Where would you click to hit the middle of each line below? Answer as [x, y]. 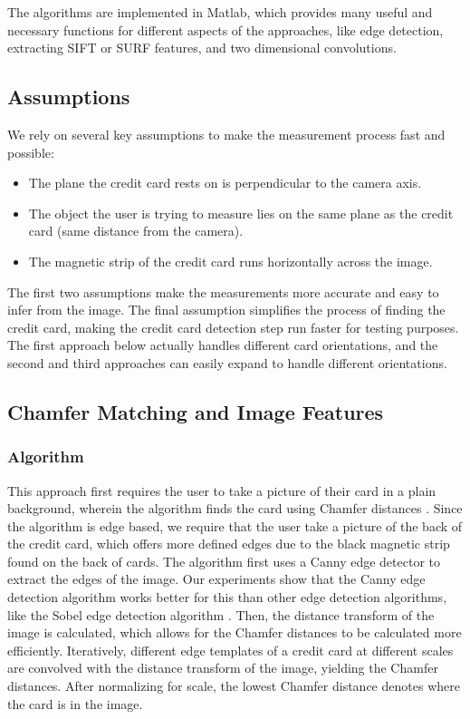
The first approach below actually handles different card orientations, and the [223, 345]
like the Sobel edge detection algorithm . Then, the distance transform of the [221, 614]
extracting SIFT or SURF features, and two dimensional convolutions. [202, 48]
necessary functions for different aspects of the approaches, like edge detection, [225, 29]
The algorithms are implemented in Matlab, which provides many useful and [220, 12]
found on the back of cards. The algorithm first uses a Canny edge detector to [224, 561]
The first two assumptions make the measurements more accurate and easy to [223, 291]
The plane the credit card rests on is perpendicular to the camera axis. [225, 183]
